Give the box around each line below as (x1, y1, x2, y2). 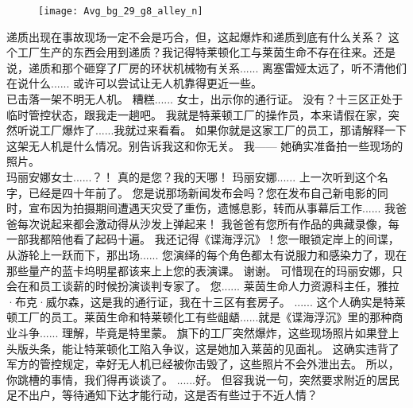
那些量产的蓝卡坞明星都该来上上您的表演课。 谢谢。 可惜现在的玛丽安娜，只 (6, 262, 403, 278)
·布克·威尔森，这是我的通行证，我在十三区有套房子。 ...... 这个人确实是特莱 (6, 293, 406, 309)
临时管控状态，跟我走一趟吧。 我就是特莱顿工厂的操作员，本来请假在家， (6, 106, 388, 122)
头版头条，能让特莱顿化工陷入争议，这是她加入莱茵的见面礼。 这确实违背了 (6, 340, 399, 356)
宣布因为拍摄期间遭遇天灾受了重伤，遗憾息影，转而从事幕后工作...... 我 (28, 200, 396, 216)
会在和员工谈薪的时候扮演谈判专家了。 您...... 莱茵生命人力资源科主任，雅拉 (6, 278, 399, 294)
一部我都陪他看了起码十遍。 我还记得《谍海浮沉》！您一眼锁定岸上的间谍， (6, 231, 399, 247)
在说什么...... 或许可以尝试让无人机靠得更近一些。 (6, 75, 263, 91)
